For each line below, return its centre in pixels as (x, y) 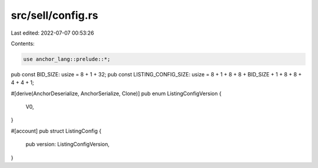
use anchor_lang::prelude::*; (67, 59)
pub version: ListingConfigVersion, (68, 145)
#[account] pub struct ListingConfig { (56, 131)
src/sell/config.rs (54, 15)
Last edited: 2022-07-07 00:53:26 (52, 33)
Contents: (23, 43)
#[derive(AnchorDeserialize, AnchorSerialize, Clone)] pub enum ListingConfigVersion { (116, 93)
